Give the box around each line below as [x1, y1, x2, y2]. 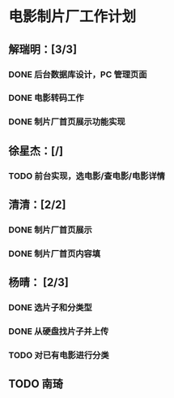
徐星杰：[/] [8, 144, 63, 158]
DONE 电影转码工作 [8, 93, 84, 104]
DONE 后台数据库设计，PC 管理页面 [8, 68, 147, 80]
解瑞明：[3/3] [8, 42, 78, 56]
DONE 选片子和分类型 [8, 302, 93, 314]
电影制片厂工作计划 [8, 7, 137, 26]
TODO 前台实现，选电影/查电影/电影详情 [8, 170, 166, 181]
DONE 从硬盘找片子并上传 [8, 326, 109, 337]
